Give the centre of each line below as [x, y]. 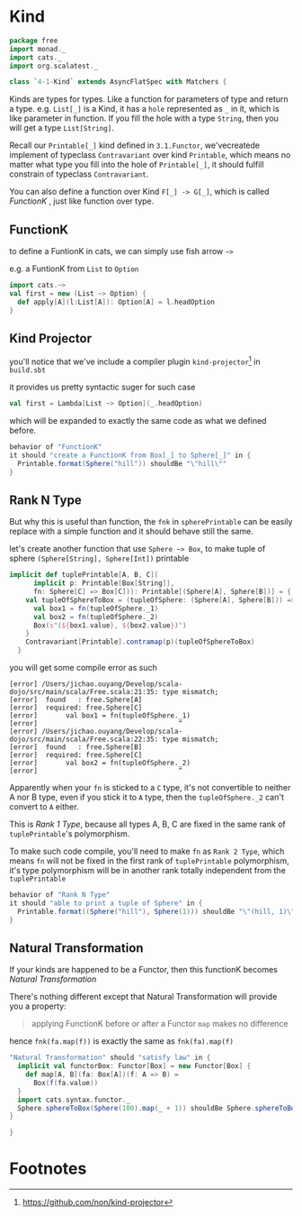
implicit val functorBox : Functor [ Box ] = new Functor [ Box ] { [134, 1066]
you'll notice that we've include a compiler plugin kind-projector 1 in [135, 361]
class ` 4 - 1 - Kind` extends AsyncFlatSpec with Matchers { [118, 82]
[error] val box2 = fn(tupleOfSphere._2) [100, 763]
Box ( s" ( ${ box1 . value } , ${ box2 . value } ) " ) [110, 625]
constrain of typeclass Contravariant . [79, 174]
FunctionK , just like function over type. [82, 201]
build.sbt [28, 370]
